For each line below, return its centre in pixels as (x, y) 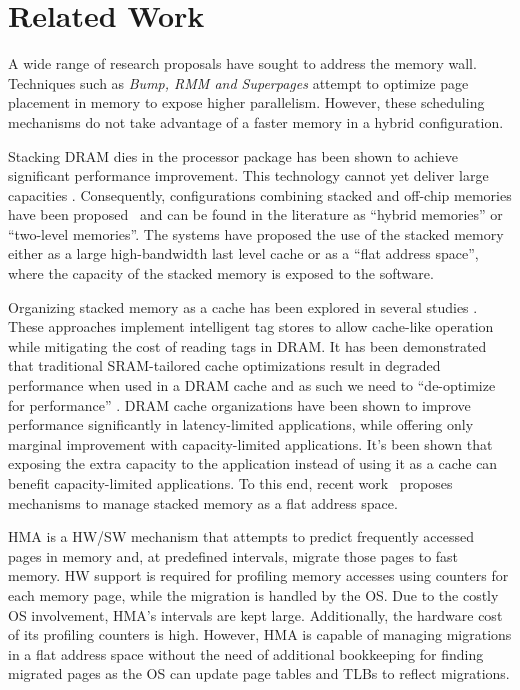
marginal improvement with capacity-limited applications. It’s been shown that (250, 443)
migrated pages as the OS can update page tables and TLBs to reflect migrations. (259, 673)
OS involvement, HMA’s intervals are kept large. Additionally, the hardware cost (255, 614)
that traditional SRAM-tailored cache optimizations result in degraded (224, 365)
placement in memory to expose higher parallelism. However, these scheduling (246, 102)
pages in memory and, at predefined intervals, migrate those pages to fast (233, 555)
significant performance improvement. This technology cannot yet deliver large (248, 175)
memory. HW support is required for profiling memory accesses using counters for (258, 575)
